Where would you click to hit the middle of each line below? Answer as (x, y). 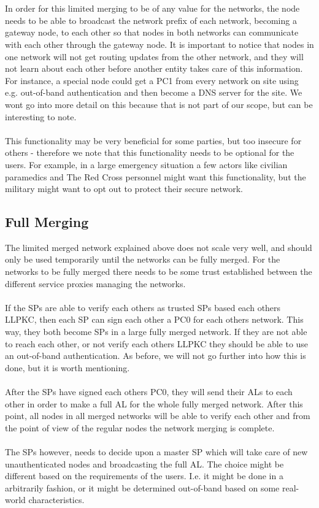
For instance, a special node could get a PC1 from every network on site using (152, 80)
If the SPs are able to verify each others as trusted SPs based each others (143, 307)
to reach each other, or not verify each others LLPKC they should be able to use (157, 343)
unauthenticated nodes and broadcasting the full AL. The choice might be (144, 464)
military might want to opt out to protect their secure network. (124, 189)
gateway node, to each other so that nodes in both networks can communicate (152, 32)
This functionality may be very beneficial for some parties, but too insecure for (153, 140)
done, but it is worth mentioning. (67, 367)
